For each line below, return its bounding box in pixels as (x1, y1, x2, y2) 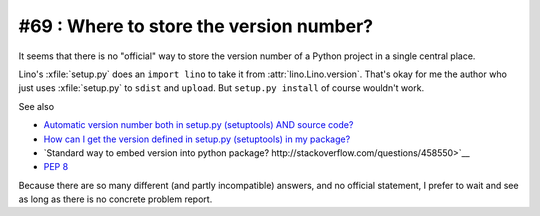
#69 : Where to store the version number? (18, 15, 374, 37)
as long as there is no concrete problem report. (18, 193, 213, 205)
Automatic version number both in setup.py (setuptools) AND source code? (43, 119, 354, 131)
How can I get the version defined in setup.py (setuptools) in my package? (43, 133, 351, 145)
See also (18, 100, 55, 112)
